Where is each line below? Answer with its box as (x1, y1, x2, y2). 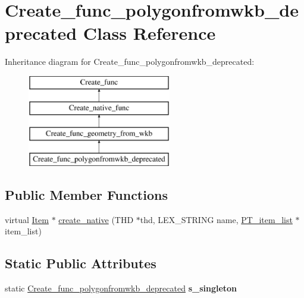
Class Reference (83, 21, 216, 45)
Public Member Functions (5, 186, 168, 204)
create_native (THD (58, 213, 134, 225)
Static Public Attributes (5, 254, 156, 272)
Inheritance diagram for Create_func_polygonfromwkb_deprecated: (5, 55, 255, 68)
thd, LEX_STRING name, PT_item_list (140, 213, 293, 225)
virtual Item (5, 213, 49, 225)
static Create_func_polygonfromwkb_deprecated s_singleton (5, 282, 237, 294)
